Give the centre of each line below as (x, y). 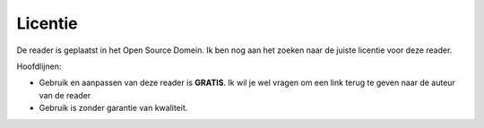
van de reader (65, 95)
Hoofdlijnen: (39, 66)
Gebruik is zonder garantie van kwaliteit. (113, 108)
